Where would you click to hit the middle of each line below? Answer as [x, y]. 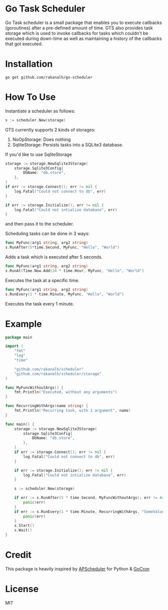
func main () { [20, 424]
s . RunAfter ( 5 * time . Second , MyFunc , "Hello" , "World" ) [62, 247]
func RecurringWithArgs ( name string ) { [47, 406]
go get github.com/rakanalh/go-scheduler [49, 77]
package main [19, 337]
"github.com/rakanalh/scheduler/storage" [58, 374]
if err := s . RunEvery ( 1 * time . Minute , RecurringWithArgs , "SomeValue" [90, 511]
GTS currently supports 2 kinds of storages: [50, 129]
